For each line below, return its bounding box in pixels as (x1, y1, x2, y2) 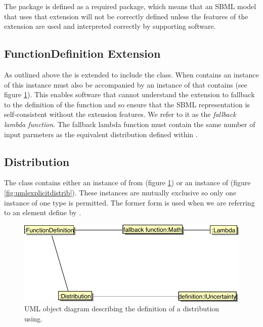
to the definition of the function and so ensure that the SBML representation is (4, 99, 250, 109)
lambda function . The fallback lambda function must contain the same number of (4, 118, 255, 129)
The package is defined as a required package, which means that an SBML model (4, 1, 256, 11)
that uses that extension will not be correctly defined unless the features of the (4, 11, 248, 21)
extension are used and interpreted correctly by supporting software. (4, 21, 216, 31)
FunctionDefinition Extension (4, 46, 161, 61)
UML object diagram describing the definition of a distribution (24, 303, 220, 314)
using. (24, 313, 42, 323)
